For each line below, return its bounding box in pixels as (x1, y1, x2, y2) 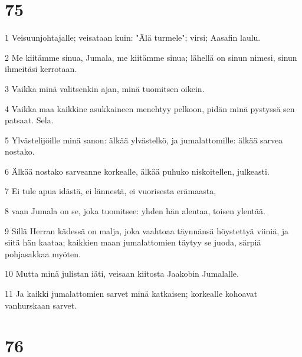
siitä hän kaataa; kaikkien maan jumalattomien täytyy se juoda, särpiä (5, 236, 261, 248)
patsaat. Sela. (5, 114, 54, 126)
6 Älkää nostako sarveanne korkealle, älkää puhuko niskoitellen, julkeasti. (5, 165, 270, 177)
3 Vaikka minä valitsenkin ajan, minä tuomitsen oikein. (5, 82, 205, 94)
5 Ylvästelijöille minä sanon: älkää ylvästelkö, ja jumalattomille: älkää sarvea (5, 133, 283, 146)
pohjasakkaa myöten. (5, 247, 81, 260)
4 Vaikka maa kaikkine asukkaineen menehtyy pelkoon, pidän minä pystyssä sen (5, 102, 295, 114)
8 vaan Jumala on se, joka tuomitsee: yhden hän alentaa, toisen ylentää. (5, 205, 265, 217)
